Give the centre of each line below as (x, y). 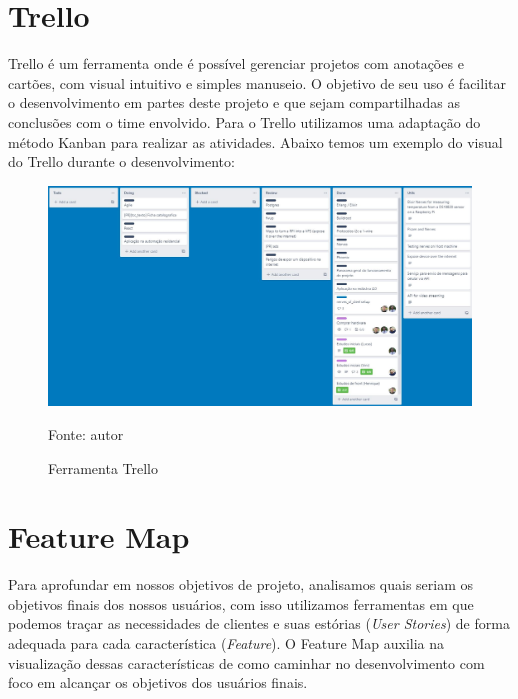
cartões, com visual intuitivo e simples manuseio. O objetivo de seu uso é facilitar (257, 82)
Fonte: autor (86, 433)
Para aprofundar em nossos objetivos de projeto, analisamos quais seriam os (241, 584)
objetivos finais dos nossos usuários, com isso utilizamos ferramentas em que (241, 603)
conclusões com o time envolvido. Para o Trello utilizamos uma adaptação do (244, 121)
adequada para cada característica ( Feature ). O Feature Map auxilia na (226, 643)
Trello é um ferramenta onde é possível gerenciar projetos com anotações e (236, 63)
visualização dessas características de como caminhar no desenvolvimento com (246, 662)
